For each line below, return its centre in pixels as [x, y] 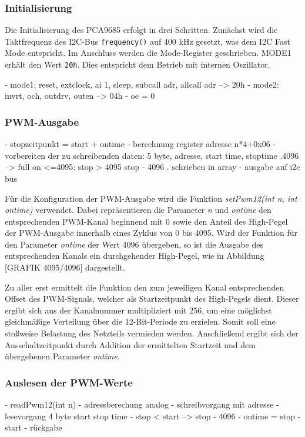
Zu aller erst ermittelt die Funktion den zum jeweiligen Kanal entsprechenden [145, 287]
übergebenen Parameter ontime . [62, 356]
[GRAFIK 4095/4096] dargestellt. [65, 267]
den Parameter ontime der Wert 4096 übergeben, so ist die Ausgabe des [134, 244]
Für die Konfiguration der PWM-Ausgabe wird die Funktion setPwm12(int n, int [151, 198]
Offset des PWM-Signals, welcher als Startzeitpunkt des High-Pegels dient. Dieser [152, 298]
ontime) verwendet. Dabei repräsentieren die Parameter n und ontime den [138, 210]
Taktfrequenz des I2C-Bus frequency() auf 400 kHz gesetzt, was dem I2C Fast [148, 41]
